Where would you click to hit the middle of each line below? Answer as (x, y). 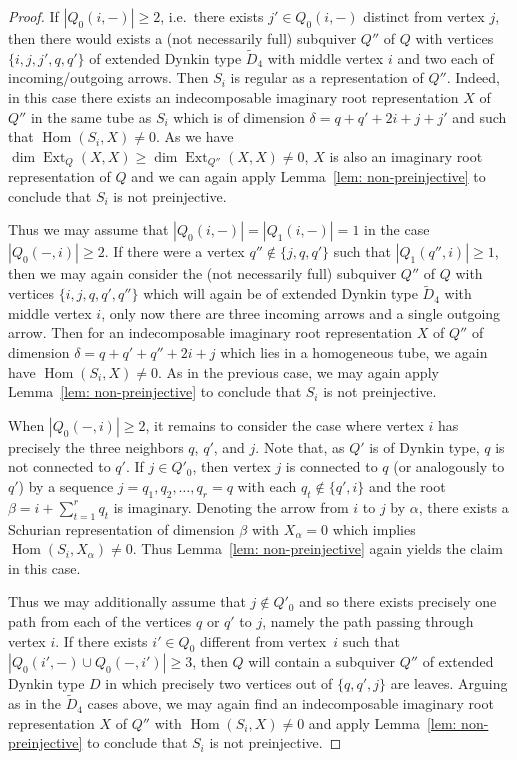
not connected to (59, 466)
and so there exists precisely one (398, 601)
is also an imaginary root (406, 155)
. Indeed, (473, 77)
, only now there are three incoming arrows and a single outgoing (301, 312)
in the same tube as (91, 116)
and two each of (445, 57)
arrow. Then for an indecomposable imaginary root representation (210, 332)
